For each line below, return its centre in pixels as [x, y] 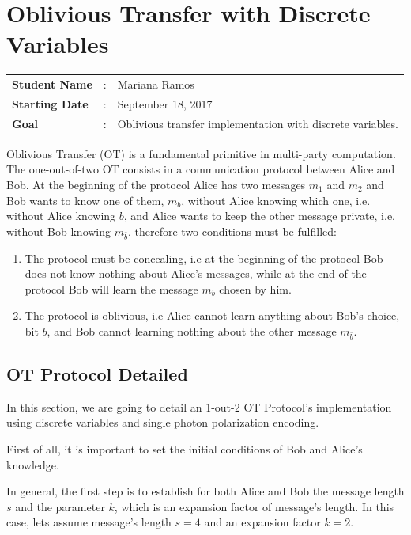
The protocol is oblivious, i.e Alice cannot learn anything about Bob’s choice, [212, 315]
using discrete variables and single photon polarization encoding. [163, 422]
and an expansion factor [262, 522]
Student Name [52, 84]
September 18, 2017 [165, 103]
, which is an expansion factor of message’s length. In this [254, 506]
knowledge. [33, 464]
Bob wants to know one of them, [85, 200]
